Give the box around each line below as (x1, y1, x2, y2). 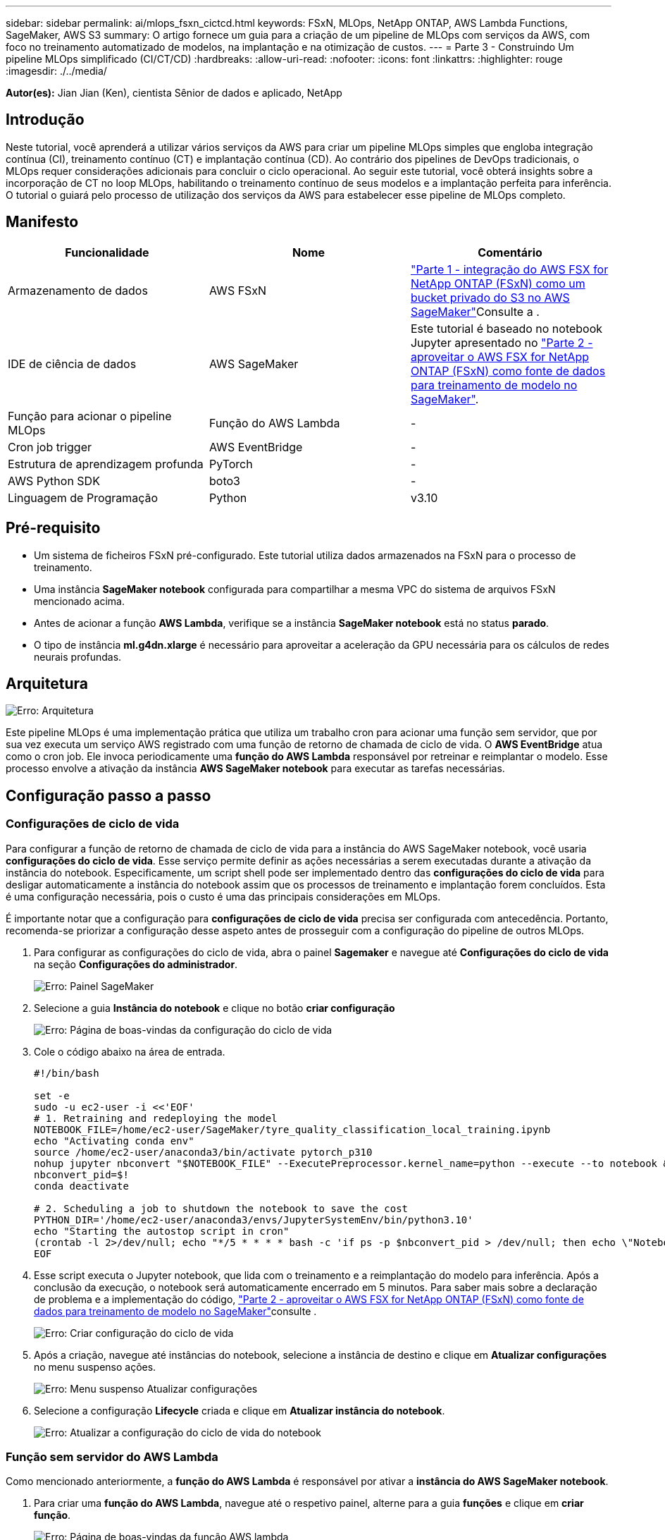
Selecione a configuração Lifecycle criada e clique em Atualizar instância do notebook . (34, 1404, 445, 1417)
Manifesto (6, 213, 79, 231)
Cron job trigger (8, 439, 92, 454)
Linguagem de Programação (8, 490, 159, 505)
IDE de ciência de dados (8, 356, 137, 371)
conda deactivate (34, 1180, 129, 1192)
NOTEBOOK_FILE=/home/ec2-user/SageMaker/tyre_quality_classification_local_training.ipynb (34, 1123, 551, 1135)
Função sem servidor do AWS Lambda (6, 1449, 218, 1464)
